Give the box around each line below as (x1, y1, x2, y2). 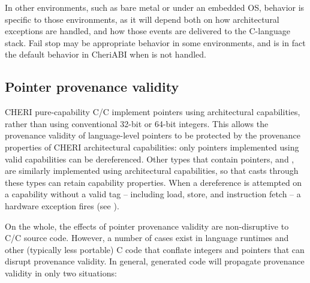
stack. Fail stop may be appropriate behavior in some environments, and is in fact (5, 36, 306, 49)
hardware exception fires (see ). (5, 199, 119, 212)
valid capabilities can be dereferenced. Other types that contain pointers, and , (5, 152, 294, 165)
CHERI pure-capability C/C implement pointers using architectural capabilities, (5, 106, 300, 118)
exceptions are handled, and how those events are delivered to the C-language (5, 25, 290, 37)
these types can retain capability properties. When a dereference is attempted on (5, 176, 302, 188)
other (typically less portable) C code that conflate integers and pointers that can (5, 243, 305, 255)
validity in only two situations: (5, 266, 117, 279)
